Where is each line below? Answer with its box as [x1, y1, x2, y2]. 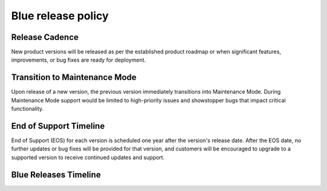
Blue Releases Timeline [11, 169, 101, 180]
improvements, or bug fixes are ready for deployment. [11, 56, 147, 63]
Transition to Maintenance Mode [11, 73, 137, 83]
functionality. [11, 105, 44, 112]
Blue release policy [11, 9, 109, 22]
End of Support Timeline [11, 121, 105, 131]
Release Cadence [11, 32, 79, 42]
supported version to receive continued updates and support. [11, 154, 165, 161]
